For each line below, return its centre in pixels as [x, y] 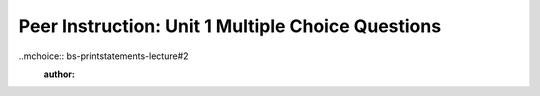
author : [59, 74]
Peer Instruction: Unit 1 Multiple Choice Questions [230, 26]
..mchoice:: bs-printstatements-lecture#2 [103, 56]
